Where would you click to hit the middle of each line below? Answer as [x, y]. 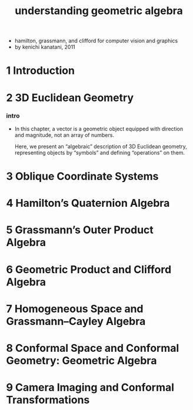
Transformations [48, 400]
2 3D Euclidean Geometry [70, 98]
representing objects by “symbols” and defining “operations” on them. [100, 152]
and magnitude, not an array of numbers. [64, 135]
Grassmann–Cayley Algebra [76, 321]
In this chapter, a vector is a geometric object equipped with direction [99, 129]
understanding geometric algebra [99, 11]
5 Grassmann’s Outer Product [80, 230]
